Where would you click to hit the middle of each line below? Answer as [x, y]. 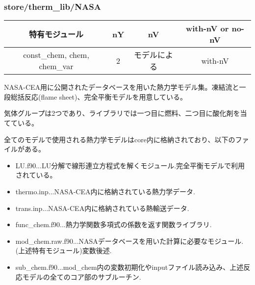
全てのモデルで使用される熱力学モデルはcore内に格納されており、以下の [120, 139]
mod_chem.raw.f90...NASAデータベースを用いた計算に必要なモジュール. [129, 241]
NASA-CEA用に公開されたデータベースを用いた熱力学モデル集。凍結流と [122, 87]
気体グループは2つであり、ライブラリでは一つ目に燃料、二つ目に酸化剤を [122, 113]
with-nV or [207, 28]
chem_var [56, 66]
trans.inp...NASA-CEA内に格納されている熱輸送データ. [102, 208]
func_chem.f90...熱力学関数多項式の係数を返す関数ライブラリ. [114, 224]
